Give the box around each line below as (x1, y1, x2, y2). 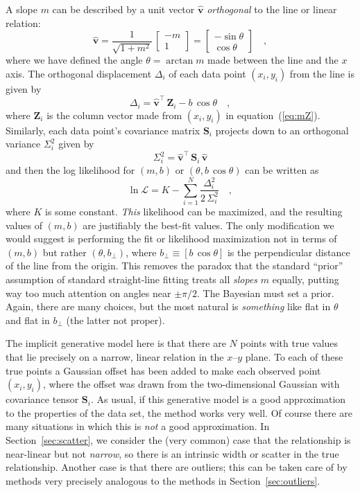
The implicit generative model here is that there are (6, 336, 226, 350)
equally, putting (272, 272, 339, 287)
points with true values (240, 336, 338, 350)
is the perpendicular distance (227, 244, 350, 259)
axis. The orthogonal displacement (6, 66, 152, 80)
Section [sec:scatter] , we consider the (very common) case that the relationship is (6, 432, 351, 447)
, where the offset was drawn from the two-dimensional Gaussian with (42, 377, 340, 391)
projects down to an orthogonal (215, 123, 349, 137)
